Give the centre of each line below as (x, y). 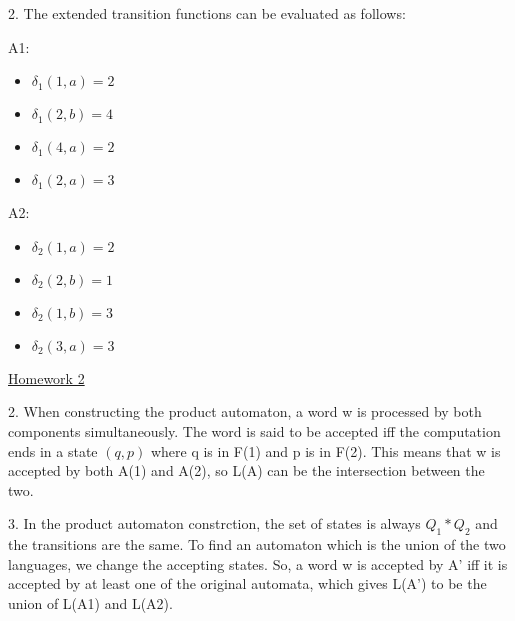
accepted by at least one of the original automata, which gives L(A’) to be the (247, 583)
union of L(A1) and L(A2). (90, 602)
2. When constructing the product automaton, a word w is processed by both (245, 411)
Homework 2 (46, 377)
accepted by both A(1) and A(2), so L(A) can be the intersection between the (246, 470)
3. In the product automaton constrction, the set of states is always (214, 523)
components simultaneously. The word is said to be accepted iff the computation (254, 430)
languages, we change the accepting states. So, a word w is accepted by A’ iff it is (258, 563)
